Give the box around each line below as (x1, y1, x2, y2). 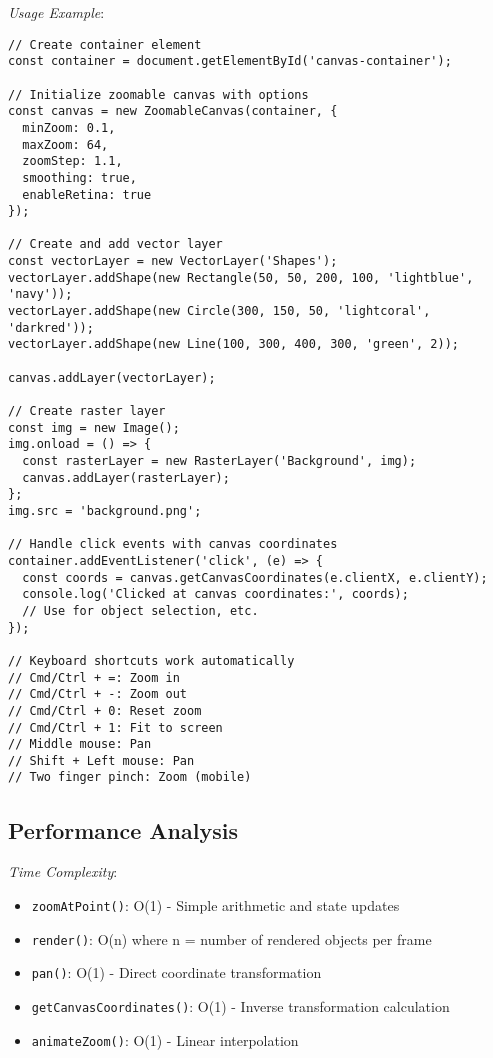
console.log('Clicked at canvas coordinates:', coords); (22, 587, 409, 602)
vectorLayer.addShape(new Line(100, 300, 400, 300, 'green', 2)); (8, 337, 460, 352)
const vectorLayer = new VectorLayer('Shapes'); (8, 254, 338, 269)
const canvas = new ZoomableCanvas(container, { (8, 104, 338, 119)
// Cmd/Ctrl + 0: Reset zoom (8, 703, 202, 718)
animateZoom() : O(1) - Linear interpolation (31, 1029, 299, 1050)
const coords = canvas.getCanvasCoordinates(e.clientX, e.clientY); (22, 570, 488, 585)
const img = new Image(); (8, 420, 180, 435)
